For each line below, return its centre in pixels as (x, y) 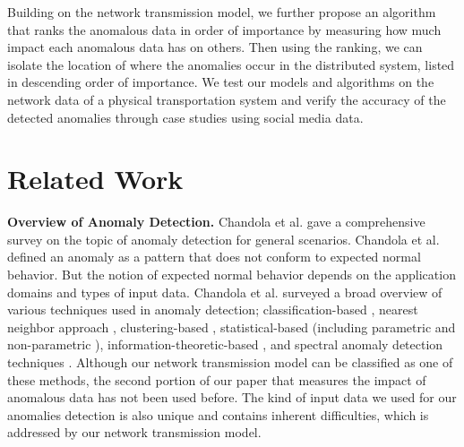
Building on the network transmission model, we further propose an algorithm (222, 12)
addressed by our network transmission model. (134, 432)
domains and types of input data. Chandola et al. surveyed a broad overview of (225, 292)
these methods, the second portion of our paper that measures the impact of (217, 379)
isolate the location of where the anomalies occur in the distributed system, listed (231, 64)
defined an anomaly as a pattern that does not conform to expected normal (214, 257)
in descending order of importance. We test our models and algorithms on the (221, 82)
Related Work (95, 179)
